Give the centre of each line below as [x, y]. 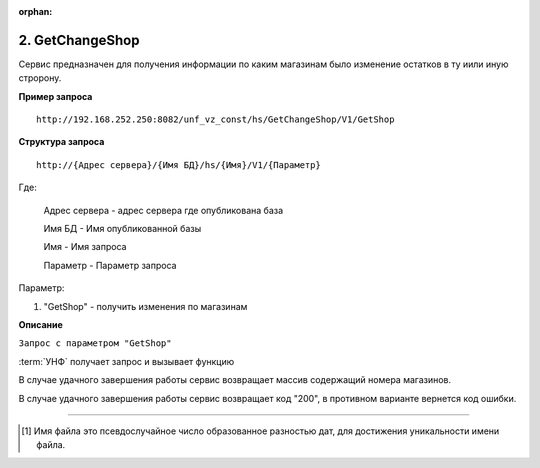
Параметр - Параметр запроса [110, 265]
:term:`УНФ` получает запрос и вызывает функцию [126, 361]
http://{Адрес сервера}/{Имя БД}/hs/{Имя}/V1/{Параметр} [179, 164]
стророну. [40, 78]
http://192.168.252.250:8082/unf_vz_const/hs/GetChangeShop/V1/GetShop [215, 119]
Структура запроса [61, 142]
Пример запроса [55, 96]
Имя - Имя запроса [85, 247]
